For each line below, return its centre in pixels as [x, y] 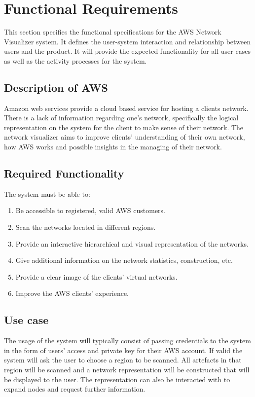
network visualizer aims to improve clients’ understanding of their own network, [125, 137]
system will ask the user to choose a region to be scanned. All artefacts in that [123, 360]
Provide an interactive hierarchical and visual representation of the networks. [132, 243]
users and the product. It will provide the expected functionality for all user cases [127, 51]
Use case [26, 320]
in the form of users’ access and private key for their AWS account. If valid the [123, 350]
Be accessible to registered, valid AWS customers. [90, 210]
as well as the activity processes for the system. [75, 60]
